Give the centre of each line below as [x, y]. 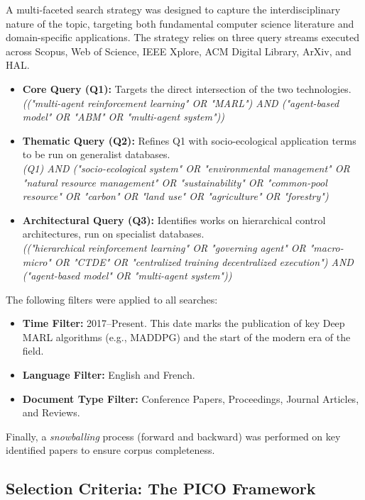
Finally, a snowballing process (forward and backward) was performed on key [173, 436]
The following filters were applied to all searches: [112, 299]
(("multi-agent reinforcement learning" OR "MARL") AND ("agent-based [181, 102]
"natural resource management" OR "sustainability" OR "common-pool [175, 182]
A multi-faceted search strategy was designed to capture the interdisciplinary [173, 9]
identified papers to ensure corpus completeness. [110, 450]
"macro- [326, 247]
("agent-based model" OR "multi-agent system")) [127, 276]
